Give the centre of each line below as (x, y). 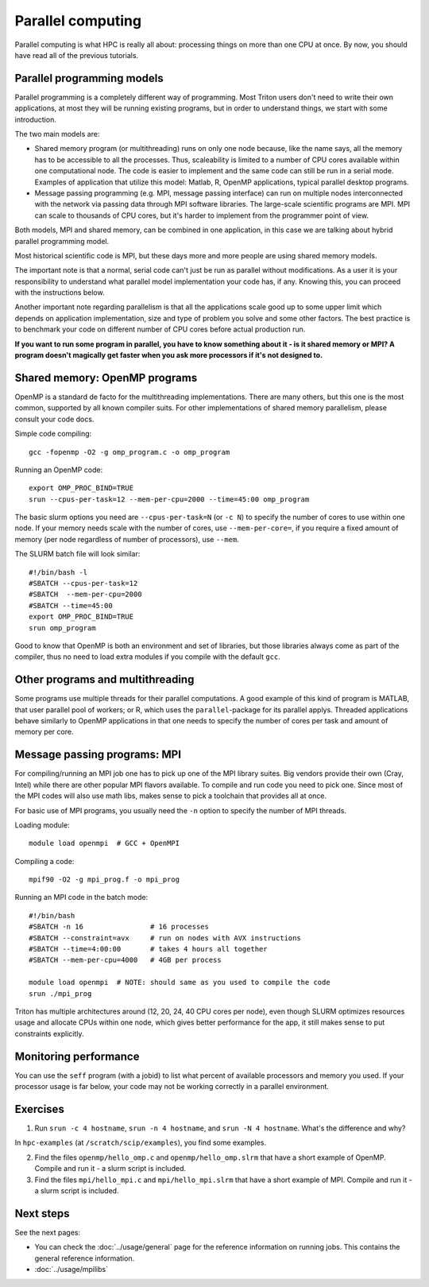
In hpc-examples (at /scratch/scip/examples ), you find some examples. (140, 1143)
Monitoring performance (77, 1056)
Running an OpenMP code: (59, 470)
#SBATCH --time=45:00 (71, 605)
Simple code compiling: (53, 434)
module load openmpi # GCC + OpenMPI (104, 843)
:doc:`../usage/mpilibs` (71, 1270)
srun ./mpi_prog (60, 993)
